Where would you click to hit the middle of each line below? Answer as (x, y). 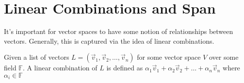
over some (224, 57)
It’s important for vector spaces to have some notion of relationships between (119, 31)
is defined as (125, 68)
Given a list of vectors (37, 57)
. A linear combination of (60, 68)
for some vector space (169, 57)
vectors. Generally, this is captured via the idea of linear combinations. (109, 41)
